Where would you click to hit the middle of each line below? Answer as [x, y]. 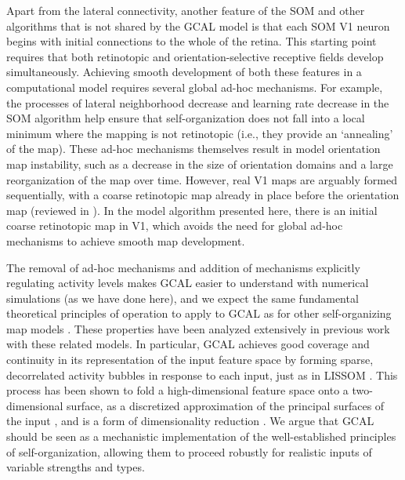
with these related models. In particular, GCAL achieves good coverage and [188, 344]
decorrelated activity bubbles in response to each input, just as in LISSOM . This [202, 375]
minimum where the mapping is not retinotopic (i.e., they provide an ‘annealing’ [200, 133]
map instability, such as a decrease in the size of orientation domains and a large [200, 164]
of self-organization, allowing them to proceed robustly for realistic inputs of [189, 451]
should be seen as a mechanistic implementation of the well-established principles [201, 436]
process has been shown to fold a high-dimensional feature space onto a [177, 390]
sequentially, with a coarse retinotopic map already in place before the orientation [203, 195]
